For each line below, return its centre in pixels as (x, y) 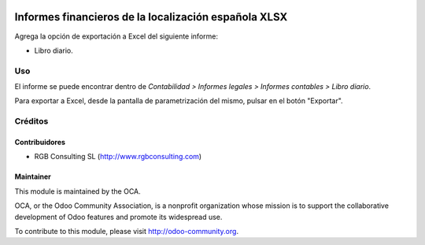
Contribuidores (40, 142)
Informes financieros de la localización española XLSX (151, 17)
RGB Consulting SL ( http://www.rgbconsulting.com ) (118, 157)
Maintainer (33, 176)
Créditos (31, 121)
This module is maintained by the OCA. (78, 191)
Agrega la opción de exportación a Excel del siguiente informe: (116, 36)
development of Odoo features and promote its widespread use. (118, 217)
